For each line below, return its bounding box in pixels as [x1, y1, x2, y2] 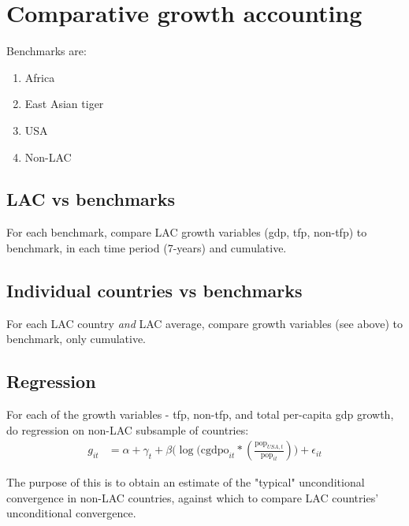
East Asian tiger [24, 95, 104, 112]
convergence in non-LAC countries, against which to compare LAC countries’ [6, 489, 379, 505]
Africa [24, 69, 55, 85]
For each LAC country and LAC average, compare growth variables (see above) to [6, 315, 403, 331]
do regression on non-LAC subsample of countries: [6, 421, 249, 438]
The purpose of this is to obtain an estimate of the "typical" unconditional [6, 474, 365, 491]
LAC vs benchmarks [6, 187, 176, 211]
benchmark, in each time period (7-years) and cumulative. [6, 239, 287, 256]
